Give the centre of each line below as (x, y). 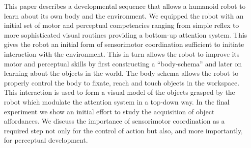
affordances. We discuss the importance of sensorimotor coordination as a (114, 121)
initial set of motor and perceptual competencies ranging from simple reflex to (122, 25)
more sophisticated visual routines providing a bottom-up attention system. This (125, 34)
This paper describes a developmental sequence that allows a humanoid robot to (125, 6)
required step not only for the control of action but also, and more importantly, (124, 130)
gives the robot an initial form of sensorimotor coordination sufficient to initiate (124, 44)
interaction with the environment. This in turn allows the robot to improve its (122, 53)
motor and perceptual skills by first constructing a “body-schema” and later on (123, 63)
